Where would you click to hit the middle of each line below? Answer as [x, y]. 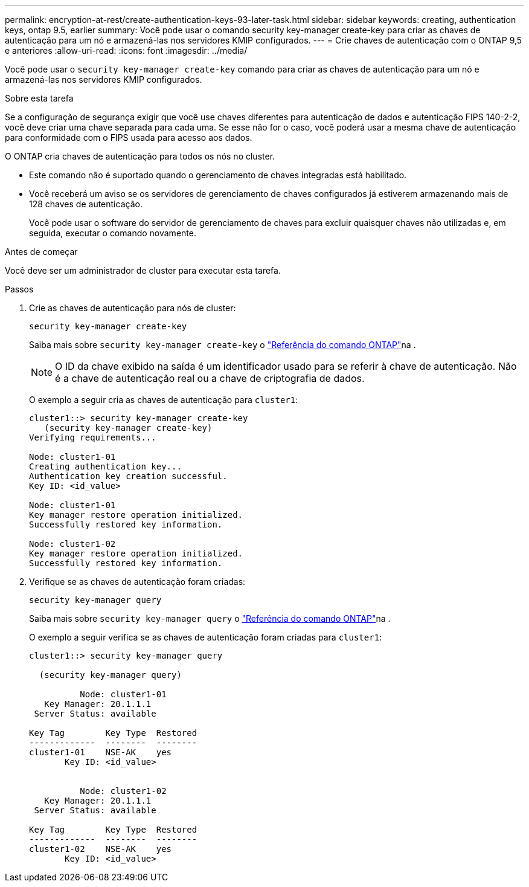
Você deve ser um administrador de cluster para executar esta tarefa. [143, 270]
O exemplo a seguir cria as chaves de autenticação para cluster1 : [164, 400]
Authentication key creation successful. [128, 476]
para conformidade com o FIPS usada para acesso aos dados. [129, 137]
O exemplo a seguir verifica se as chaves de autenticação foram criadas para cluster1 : [206, 637]
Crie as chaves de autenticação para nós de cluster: [133, 308]
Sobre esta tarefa [39, 98]
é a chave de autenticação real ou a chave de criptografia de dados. [210, 378]
